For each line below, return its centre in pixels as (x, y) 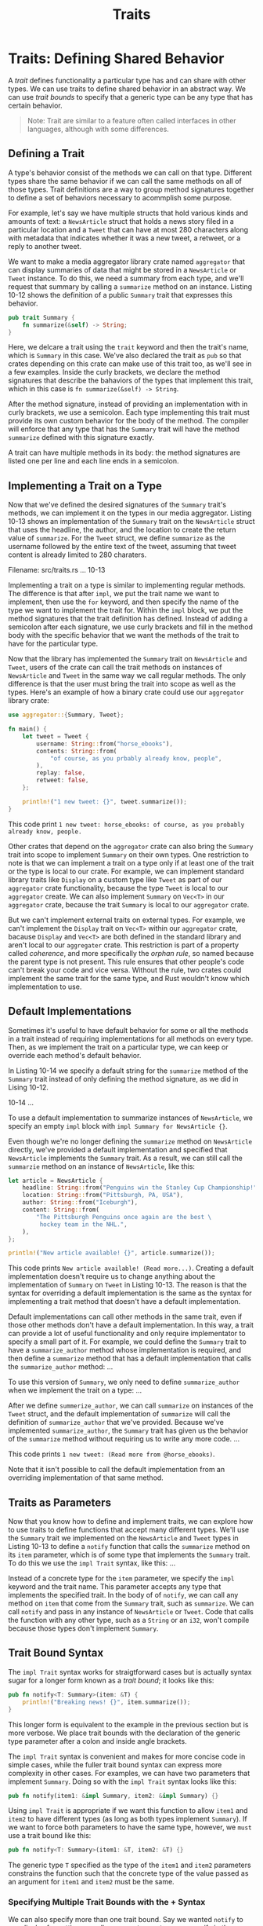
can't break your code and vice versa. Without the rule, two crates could (125, 970)
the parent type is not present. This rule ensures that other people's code (126, 961)
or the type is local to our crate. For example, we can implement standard (126, 871)
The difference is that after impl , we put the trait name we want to (114, 594)
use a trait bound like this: (50, 1836)
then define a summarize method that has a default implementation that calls (130, 1358)
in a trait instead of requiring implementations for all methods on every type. (131, 1038)
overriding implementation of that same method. (86, 1477)
